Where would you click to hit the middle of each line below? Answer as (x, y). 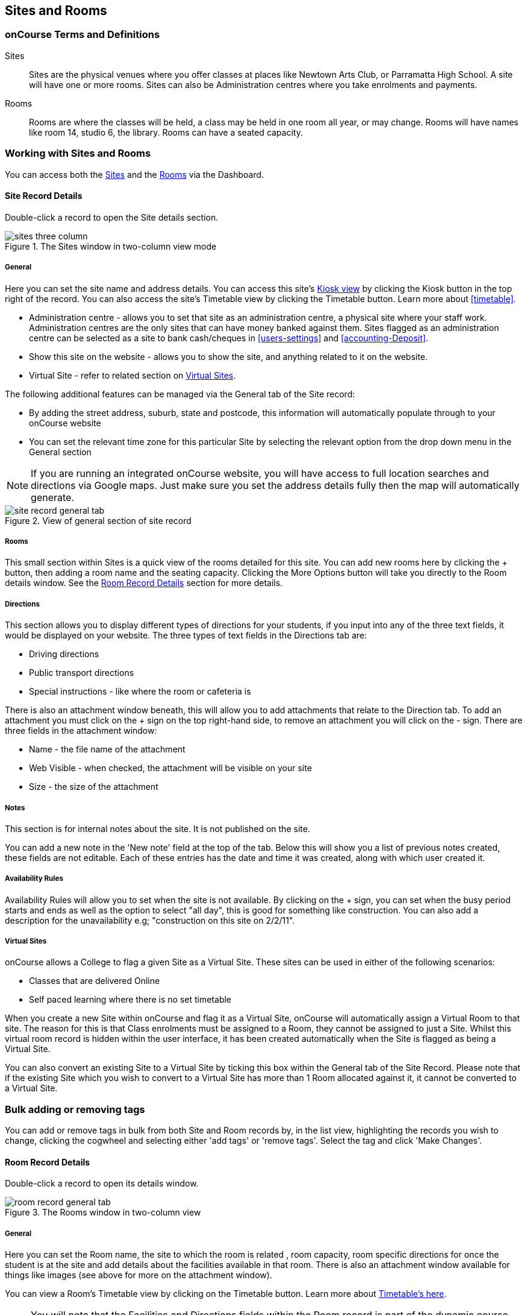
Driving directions (64, 654)
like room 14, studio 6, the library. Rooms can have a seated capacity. (166, 132)
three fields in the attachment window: (81, 731)
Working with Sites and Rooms (78, 153)
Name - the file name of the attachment (107, 749)
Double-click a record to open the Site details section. (112, 217)
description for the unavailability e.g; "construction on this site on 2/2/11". (150, 920)
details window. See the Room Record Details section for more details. (144, 583)
